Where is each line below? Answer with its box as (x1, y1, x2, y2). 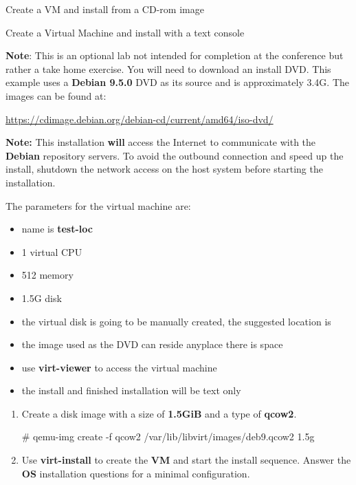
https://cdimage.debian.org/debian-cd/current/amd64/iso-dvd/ (5, 111, 274, 126)
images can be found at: (5, 88, 107, 103)
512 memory (21, 268, 74, 282)
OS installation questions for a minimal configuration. (21, 466, 250, 480)
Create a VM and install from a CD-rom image (5, 2, 204, 16)
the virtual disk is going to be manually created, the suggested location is (21, 314, 331, 328)
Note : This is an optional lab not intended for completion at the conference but (5, 48, 344, 63)
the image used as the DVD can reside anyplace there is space (21, 337, 283, 352)
